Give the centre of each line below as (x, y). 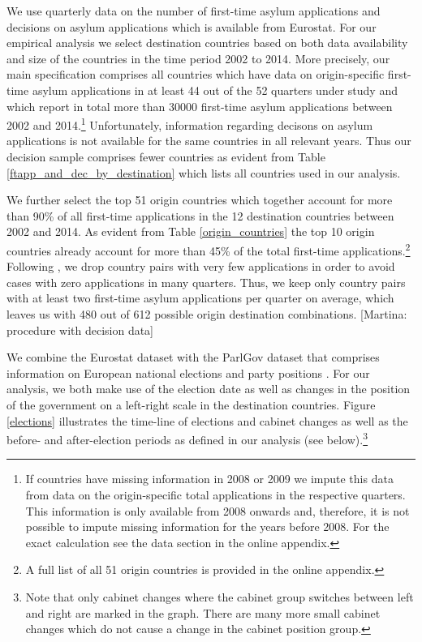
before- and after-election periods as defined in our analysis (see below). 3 (187, 438)
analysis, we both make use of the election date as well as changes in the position (209, 389)
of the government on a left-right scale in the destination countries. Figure (191, 404)
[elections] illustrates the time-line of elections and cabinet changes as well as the (207, 420)
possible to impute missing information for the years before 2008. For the (207, 526)
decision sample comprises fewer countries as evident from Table (166, 156)
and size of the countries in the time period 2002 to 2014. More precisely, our (198, 58)
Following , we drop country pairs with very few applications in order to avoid (201, 266)
